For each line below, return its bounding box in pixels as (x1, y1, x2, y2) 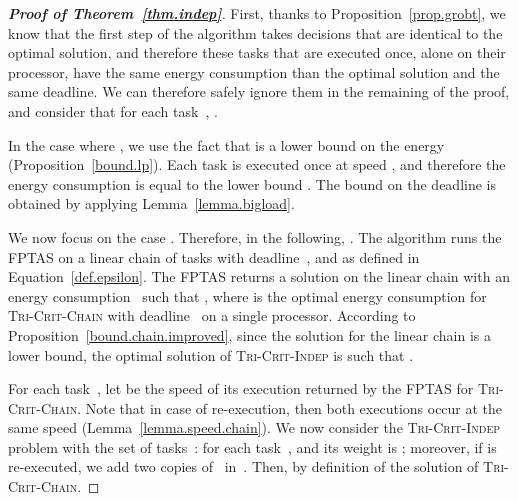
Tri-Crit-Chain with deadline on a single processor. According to (8, 305, 416, 326)
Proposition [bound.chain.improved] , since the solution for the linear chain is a (8, 324, 491, 345)
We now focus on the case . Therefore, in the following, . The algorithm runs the (8, 226, 502, 247)
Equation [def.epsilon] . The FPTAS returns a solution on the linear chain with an (8, 266, 510, 287)
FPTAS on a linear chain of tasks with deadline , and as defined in (8, 246, 420, 267)
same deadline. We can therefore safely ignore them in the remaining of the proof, (8, 81, 510, 102)
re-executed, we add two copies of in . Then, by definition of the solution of (8, 456, 479, 477)
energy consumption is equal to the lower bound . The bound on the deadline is (8, 173, 496, 194)
